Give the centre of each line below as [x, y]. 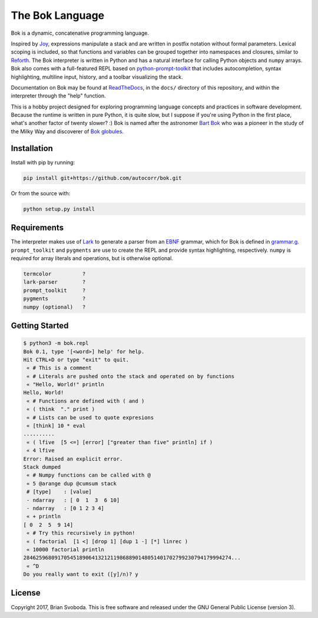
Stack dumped [42, 467]
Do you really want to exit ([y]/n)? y [81, 574]
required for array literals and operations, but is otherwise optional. [92, 258]
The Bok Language [58, 15]
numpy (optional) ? [54, 307]
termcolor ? [54, 274]
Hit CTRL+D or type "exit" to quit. [76, 359]
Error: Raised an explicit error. [73, 459]
